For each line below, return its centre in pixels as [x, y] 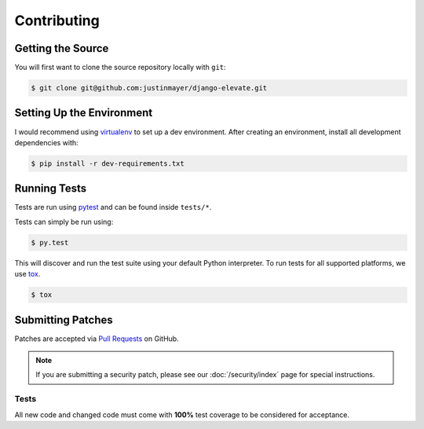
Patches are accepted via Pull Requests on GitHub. [97, 339]
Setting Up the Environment [84, 113]
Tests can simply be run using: [64, 222]
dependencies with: [46, 142]
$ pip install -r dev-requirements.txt [108, 163]
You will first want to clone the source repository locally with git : [121, 68]
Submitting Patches [64, 319]
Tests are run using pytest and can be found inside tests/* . [113, 207]
